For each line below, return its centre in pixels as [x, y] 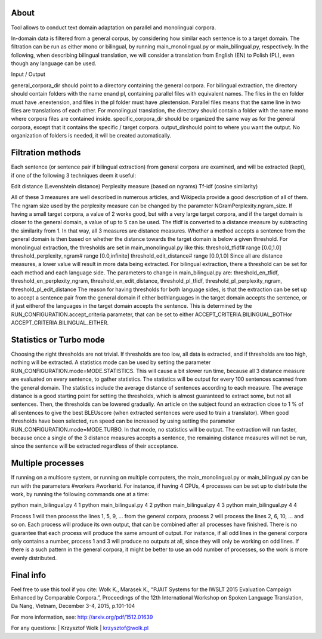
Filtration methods [46, 153]
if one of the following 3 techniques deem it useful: [74, 175]
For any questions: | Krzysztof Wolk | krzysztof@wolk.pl [80, 628]
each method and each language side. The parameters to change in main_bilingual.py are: [122, 273]
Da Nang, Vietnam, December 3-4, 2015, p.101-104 [73, 606]
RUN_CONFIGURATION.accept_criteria [58, 314]
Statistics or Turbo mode [58, 340]
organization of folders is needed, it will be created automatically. [91, 136]
